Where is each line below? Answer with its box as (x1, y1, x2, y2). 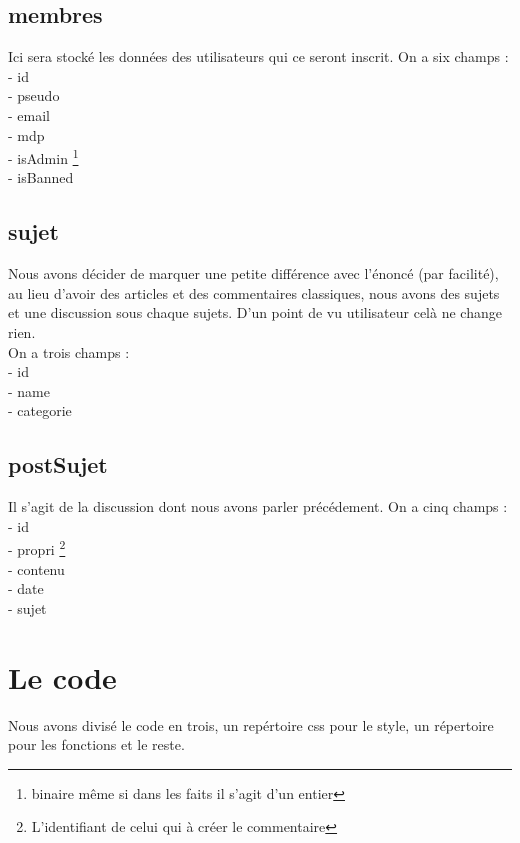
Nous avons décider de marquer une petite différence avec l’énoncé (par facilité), (8, 263, 499, 284)
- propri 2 (8, 536, 66, 560)
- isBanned (8, 167, 74, 188)
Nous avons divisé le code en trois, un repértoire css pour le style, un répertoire (8, 714, 494, 735)
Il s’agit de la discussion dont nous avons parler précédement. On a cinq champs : (8, 496, 508, 517)
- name (8, 380, 50, 401)
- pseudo (8, 85, 60, 106)
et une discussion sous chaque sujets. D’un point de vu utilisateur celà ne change (8, 302, 502, 323)
